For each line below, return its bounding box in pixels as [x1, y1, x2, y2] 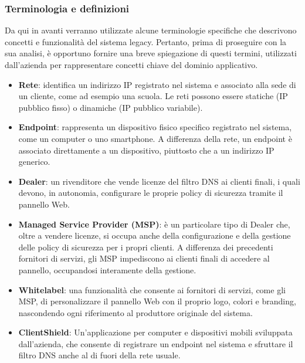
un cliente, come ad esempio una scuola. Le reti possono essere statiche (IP [18, 90, 288, 102]
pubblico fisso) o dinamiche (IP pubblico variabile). [18, 101, 203, 113]
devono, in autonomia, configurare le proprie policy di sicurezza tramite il [18, 186, 283, 199]
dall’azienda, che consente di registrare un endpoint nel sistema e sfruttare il [18, 337, 293, 350]
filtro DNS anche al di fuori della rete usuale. [18, 349, 181, 361]
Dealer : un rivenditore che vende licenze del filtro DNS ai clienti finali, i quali [18, 175, 300, 187]
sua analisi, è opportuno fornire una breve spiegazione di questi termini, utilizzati [5, 47, 297, 59]
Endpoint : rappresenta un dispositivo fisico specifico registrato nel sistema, [18, 121, 292, 133]
